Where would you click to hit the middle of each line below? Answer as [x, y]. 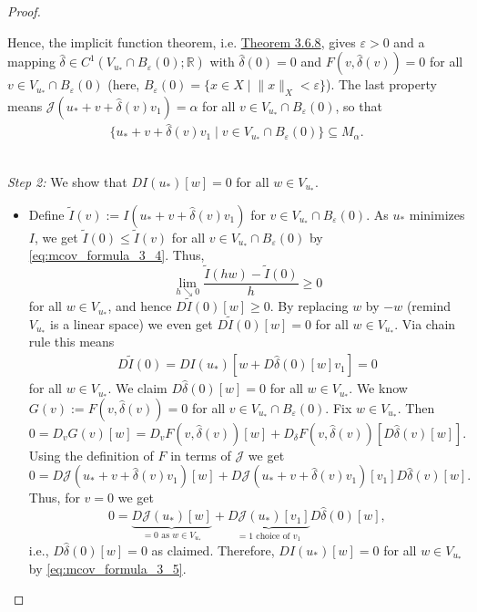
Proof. [24, 11]
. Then [416, 407]
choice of [273, 536]
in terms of [201, 455]
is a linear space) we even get [132, 323]
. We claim [137, 388]
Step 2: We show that [67, 181]
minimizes [437, 214]
